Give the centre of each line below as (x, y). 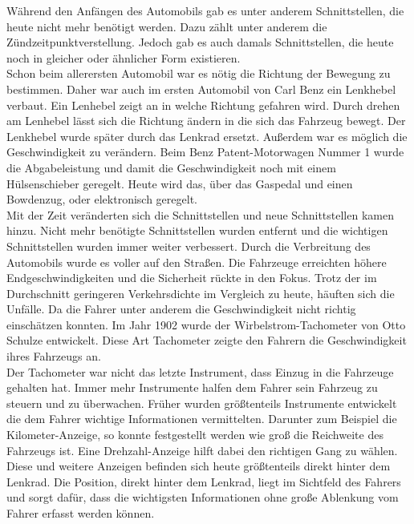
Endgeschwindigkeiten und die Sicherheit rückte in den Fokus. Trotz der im (192, 278)
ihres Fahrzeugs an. (54, 356)
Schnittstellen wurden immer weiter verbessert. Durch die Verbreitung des (189, 246)
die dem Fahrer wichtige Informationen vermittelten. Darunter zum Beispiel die (202, 419)
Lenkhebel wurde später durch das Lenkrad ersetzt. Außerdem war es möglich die (207, 136)
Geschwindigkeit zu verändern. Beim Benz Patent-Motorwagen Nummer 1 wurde (205, 152)
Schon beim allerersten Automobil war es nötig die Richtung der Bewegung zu (199, 73)
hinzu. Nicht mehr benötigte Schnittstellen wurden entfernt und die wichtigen (197, 230)
